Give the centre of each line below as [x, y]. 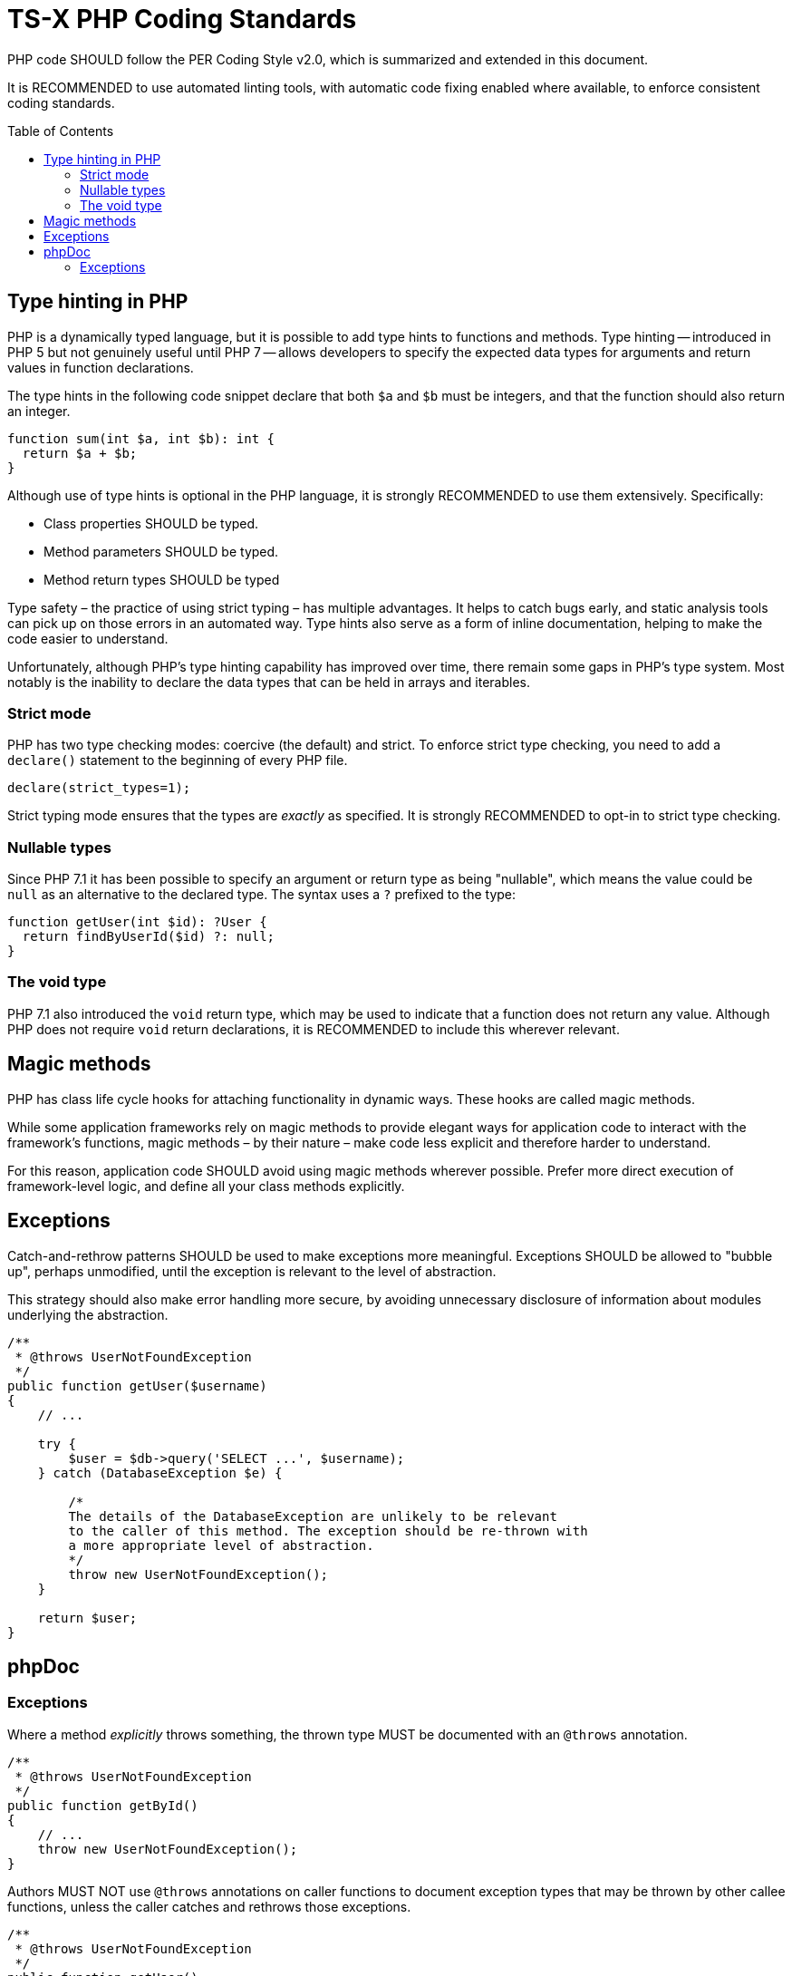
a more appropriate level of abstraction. [221, 1545]
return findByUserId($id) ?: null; [149, 937]
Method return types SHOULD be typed [162, 579]
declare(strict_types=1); [99, 788]
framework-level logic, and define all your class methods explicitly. [206, 1186]
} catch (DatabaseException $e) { [160, 1472]
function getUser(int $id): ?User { [137, 922]
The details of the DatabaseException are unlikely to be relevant [313, 1516]
